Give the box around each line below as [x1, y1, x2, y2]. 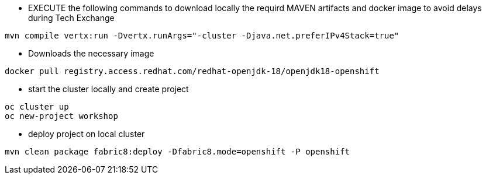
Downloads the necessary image [28, 48, 154, 58]
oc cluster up [5, 102, 69, 111]
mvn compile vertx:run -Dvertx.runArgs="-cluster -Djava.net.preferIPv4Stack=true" [5, 31, 399, 40]
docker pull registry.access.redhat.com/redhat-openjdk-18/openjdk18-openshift [5, 66, 380, 76]
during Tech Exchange [28, 13, 115, 23]
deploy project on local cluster [28, 129, 145, 139]
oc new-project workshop [5, 111, 118, 121]
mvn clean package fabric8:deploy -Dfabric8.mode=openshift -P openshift [5, 147, 350, 156]
